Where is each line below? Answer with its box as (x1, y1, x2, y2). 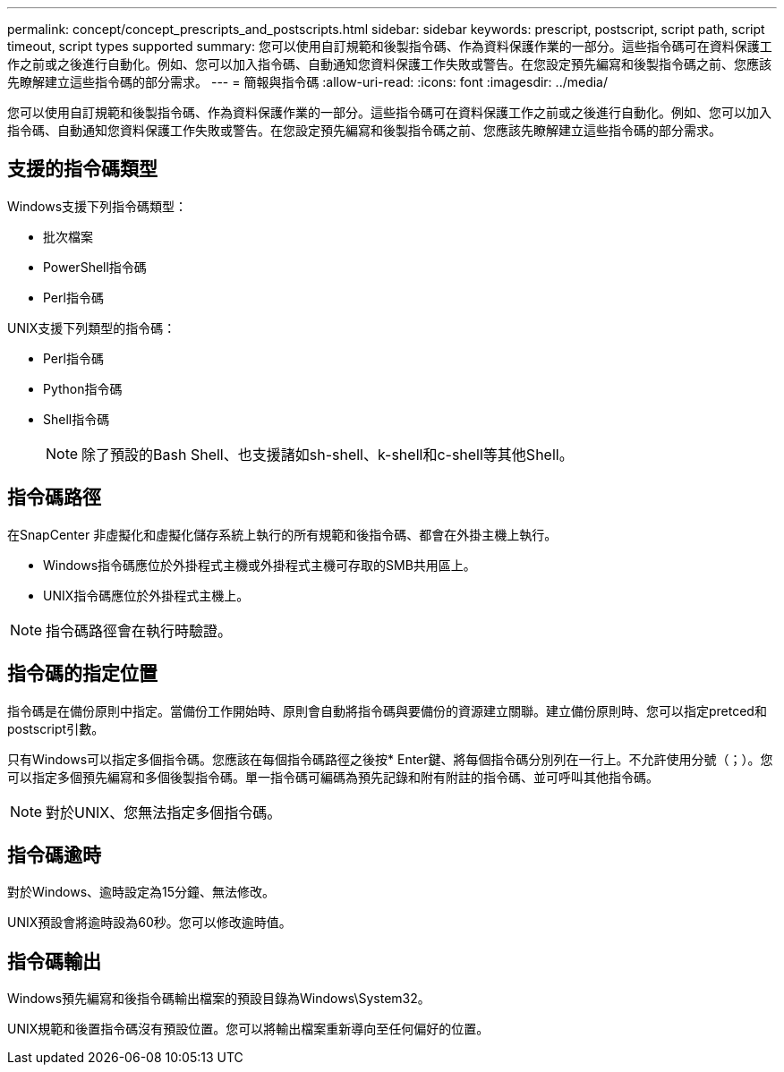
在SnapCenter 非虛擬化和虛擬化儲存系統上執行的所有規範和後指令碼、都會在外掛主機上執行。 (7, 526, 558, 542)
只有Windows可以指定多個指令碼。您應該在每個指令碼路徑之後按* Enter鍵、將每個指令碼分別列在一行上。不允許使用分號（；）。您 (7, 751, 773, 767)
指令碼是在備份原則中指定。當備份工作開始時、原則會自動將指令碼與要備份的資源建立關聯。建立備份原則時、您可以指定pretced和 (7, 702, 767, 719)
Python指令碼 (43, 380, 123, 396)
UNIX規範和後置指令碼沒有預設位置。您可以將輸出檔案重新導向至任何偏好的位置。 (7, 1021, 490, 1037)
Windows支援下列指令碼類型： (7, 198, 188, 214)
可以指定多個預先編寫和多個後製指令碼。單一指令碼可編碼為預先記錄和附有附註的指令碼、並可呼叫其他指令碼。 (7, 769, 659, 785)
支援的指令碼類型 (7, 157, 158, 181)
